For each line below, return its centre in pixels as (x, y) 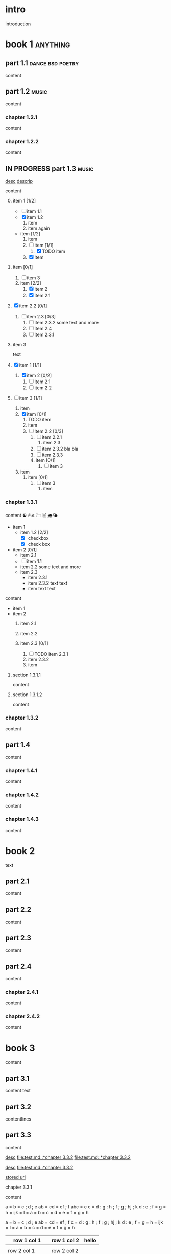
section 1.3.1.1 (27, 675)
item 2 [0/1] (25, 550)
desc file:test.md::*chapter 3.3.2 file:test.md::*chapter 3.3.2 (68, 1157)
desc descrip (19, 181)
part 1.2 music (26, 91)
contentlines (18, 1119)
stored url (16, 1177)
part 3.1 (17, 1078)
